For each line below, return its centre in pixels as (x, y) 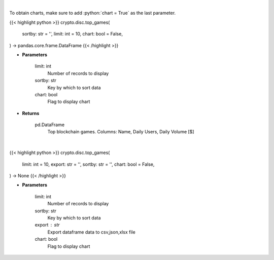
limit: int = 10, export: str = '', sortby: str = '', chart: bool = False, (88, 164)
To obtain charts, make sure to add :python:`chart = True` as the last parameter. (93, 13)
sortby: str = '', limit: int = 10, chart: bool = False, (72, 34)
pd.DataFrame (50, 125)
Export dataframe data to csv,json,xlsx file (91, 232)
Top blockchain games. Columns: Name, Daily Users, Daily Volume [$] (121, 132)
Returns (31, 113)
